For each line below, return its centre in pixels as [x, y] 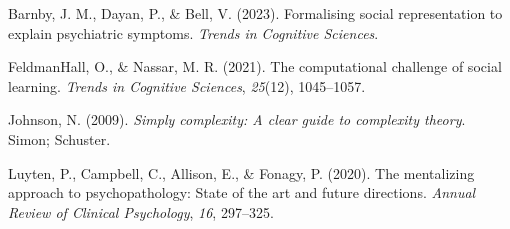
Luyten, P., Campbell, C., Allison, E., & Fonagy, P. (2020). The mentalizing [241, 172]
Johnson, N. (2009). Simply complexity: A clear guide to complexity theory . [237, 119]
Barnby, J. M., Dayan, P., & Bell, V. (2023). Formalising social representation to [255, 13]
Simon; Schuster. [59, 138]
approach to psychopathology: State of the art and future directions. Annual [242, 192]
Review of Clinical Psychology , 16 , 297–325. [141, 211]
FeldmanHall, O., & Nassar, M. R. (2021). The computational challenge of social [255, 66]
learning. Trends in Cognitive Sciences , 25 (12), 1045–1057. [187, 85]
